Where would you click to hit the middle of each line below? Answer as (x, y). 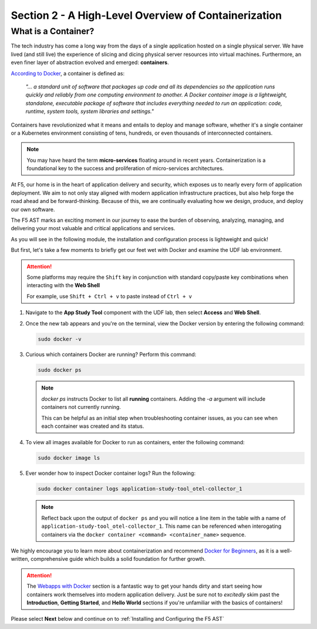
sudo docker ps (60, 370)
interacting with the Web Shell (63, 285)
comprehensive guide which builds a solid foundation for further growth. (118, 559)
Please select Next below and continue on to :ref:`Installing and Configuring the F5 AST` (117, 619)
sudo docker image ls (69, 458)
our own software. (33, 209)
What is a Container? (53, 31)
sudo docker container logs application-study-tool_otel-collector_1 (140, 489)
